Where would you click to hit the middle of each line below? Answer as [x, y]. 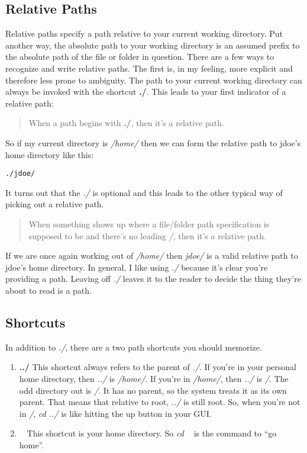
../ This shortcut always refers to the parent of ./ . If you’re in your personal [158, 367]
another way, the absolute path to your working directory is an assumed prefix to [153, 45]
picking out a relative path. [55, 204]
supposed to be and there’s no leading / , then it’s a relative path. [147, 235]
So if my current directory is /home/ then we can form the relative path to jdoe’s [153, 142]
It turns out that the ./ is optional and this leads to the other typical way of [144, 192]
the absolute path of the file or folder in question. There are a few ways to [140, 57]
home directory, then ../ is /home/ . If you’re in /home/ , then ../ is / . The [154, 378]
